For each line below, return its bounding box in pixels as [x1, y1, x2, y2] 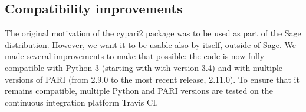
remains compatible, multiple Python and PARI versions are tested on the [5, 84, 273, 97]
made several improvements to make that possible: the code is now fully [5, 50, 265, 62]
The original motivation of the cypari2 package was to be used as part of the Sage [5, 27, 301, 39]
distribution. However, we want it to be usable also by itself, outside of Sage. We [5, 38, 296, 50]
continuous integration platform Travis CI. [5, 96, 159, 108]
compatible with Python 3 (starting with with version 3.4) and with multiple [5, 61, 283, 73]
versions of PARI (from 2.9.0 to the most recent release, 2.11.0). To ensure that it [5, 73, 300, 85]
